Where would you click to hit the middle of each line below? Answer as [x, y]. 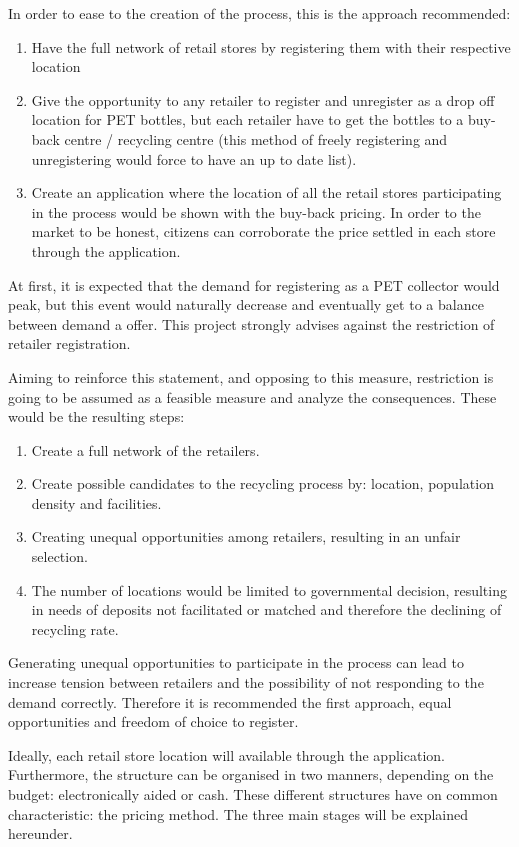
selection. [59, 556]
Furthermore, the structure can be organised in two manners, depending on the [251, 774]
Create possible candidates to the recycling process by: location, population [262, 483]
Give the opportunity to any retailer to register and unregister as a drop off [263, 99]
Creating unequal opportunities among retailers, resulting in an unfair [246, 536]
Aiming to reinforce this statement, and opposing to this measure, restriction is [251, 376]
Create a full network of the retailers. [145, 449]
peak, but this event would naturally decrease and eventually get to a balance [246, 304]
